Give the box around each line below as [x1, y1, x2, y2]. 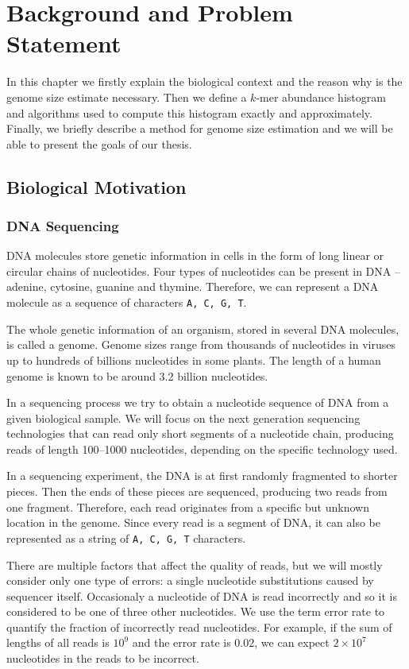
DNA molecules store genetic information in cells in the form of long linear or [6, 247, 384, 264]
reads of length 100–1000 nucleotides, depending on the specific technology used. [6, 440, 398, 457]
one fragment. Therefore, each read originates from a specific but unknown [6, 498, 369, 515]
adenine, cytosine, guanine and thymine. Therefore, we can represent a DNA [6, 278, 379, 295]
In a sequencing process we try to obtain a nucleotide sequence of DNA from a [6, 394, 389, 411]
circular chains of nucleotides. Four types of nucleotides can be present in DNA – [6, 262, 400, 279]
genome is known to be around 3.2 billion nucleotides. [6, 367, 268, 384]
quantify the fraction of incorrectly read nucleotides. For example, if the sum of [6, 618, 392, 635]
